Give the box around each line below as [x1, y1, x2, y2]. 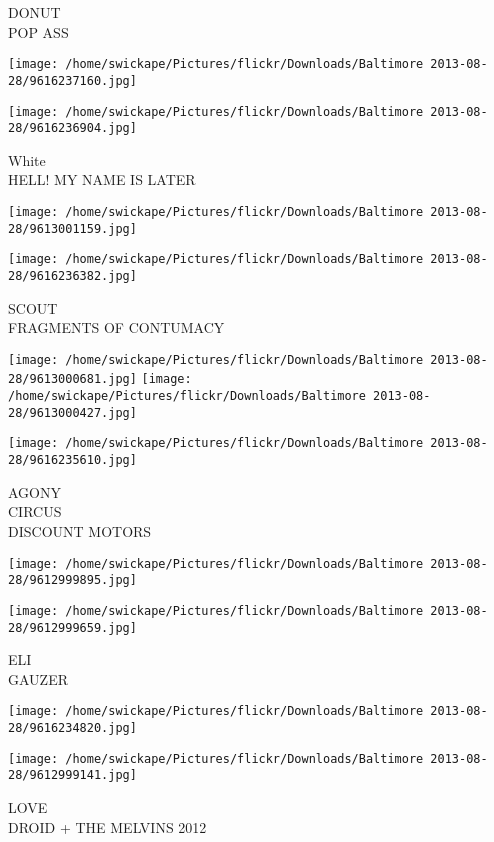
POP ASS [8, 21, 69, 42]
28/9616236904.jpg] [8, 121, 137, 136]
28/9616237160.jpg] [8, 73, 137, 88]
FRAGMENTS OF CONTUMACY [8, 317, 225, 338]
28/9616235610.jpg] [8, 453, 137, 468]
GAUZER [8, 668, 68, 689]
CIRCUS [8, 501, 62, 522]
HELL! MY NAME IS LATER [8, 169, 196, 190]
